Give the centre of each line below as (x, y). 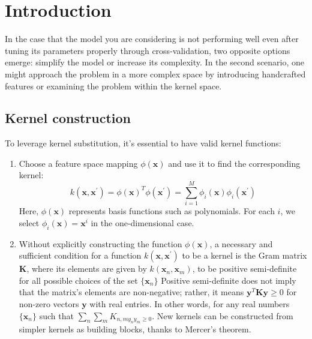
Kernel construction (68, 118)
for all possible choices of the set (78, 280)
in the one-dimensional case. (142, 222)
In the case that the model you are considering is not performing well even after (152, 39)
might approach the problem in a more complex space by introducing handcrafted (155, 73)
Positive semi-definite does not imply (229, 280)
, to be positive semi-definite (244, 268)
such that (56, 315)
